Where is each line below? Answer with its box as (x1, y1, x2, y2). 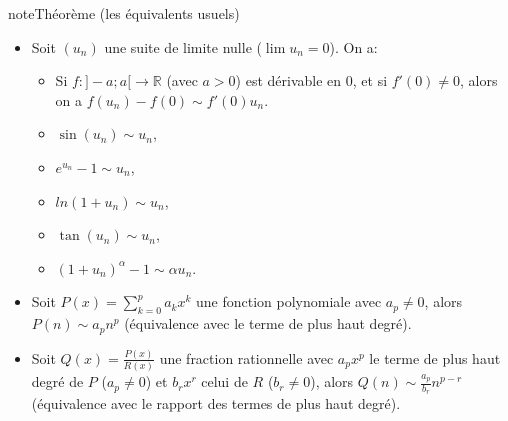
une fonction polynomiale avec (196, 291, 382, 312)
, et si (352, 70, 388, 91)
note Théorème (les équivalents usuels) (8, 3, 240, 23)
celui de (201, 371, 248, 392)
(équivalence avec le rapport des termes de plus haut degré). (31, 393, 401, 414)
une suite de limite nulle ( (104, 36, 262, 57)
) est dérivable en (235, 70, 342, 91)
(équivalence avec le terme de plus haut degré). (124, 313, 412, 334)
